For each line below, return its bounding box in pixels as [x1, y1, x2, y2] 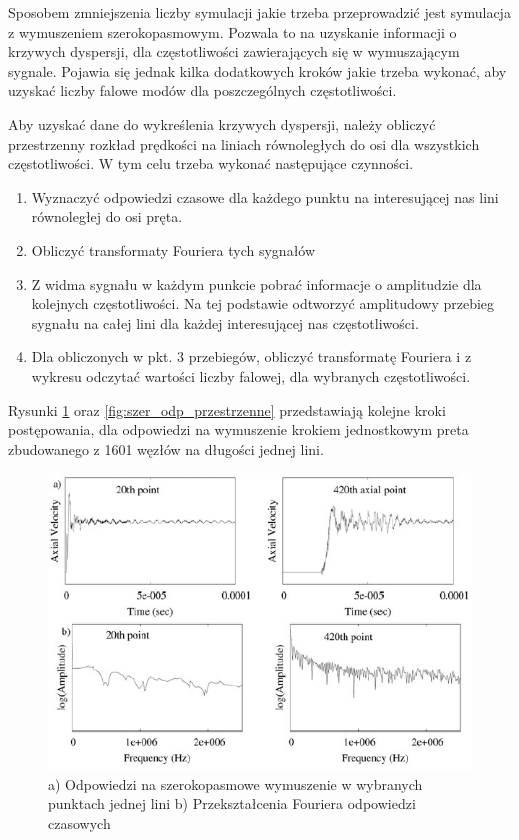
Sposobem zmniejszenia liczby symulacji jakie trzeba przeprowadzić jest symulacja [8, 2, 511, 22]
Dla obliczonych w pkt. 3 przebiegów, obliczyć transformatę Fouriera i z [31, 346, 472, 367]
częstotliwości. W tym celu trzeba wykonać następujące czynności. [8, 153, 414, 174]
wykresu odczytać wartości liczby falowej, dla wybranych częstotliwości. [31, 365, 471, 386]
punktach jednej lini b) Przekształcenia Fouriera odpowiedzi [48, 793, 416, 814]
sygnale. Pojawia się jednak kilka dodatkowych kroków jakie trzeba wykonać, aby [8, 60, 507, 81]
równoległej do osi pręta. [31, 206, 183, 227]
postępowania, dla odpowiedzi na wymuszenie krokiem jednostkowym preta [8, 419, 469, 440]
